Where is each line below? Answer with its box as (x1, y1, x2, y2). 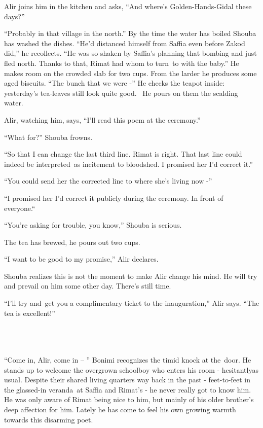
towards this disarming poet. (4, 414, 93, 424)
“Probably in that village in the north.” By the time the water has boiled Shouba (4, 28, 256, 39)
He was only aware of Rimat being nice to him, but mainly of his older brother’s (4, 394, 254, 405)
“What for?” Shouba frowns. (4, 131, 93, 142)
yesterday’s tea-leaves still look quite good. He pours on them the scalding (4, 87, 238, 98)
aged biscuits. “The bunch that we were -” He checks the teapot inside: (4, 78, 225, 88)
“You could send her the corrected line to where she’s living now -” (4, 175, 212, 186)
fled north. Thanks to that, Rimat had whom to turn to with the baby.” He (4, 57, 239, 68)
